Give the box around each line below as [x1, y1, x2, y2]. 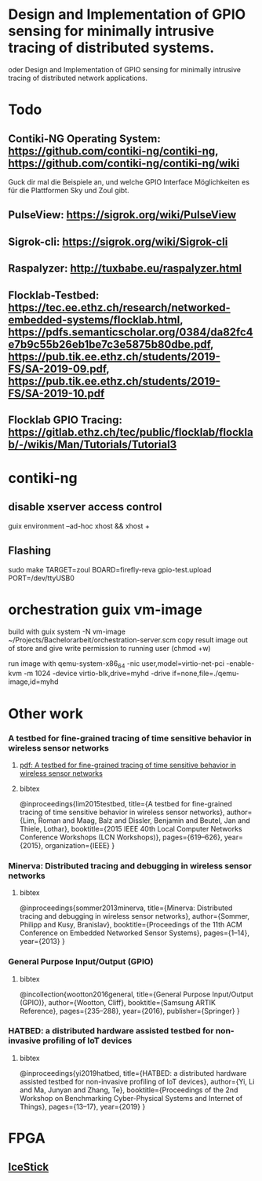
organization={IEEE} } [45, 840, 115, 850]
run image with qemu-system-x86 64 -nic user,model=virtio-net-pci [8, 658, 225, 670]
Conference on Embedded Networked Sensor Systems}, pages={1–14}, [19, 928, 249, 938]
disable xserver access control [8, 500, 162, 514]
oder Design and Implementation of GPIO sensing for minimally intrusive [8, 64, 242, 74]
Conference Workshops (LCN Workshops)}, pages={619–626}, [19, 832, 223, 842]
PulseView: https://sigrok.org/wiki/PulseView [8, 208, 237, 221]
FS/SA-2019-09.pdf [8, 362, 107, 375]
